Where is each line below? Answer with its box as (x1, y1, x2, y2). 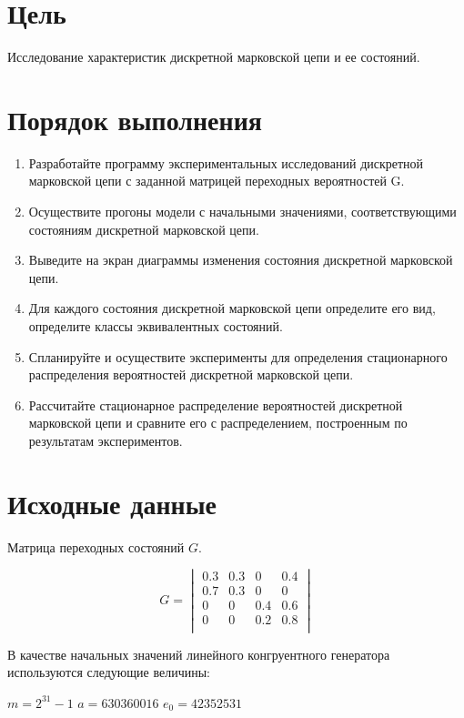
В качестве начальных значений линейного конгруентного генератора (7, 644, 390, 663)
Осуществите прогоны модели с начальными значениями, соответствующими (28, 202, 457, 221)
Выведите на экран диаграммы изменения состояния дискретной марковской (28, 250, 453, 269)
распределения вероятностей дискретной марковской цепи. (28, 365, 354, 384)
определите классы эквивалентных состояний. (28, 317, 283, 335)
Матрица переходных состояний (7, 537, 185, 556)
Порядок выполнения (7, 100, 262, 137)
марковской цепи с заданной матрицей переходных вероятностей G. (28, 171, 405, 190)
